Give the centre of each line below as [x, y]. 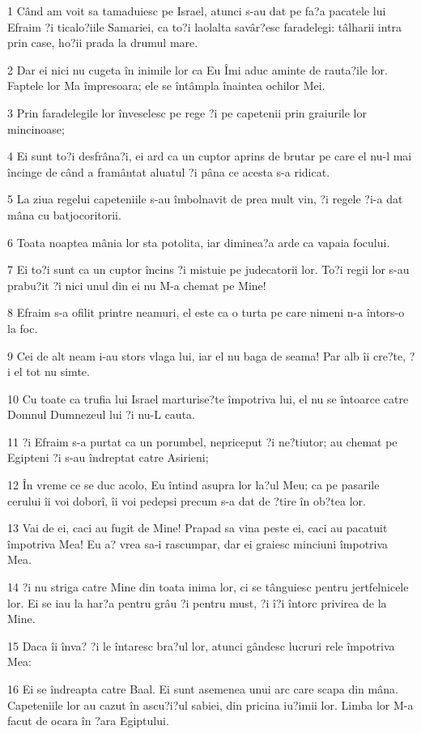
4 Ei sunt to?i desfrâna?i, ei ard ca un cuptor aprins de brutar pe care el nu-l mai [210, 156]
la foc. [23, 328]
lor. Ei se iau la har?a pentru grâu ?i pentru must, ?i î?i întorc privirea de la [197, 602]
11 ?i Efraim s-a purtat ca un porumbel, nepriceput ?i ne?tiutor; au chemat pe [202, 441]
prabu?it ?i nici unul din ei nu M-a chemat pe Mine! [137, 285]
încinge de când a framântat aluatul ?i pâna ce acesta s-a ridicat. [169, 171]
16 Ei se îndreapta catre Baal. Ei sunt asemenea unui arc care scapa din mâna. [203, 689]
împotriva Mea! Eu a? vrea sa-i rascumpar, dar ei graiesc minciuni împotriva [198, 543]
